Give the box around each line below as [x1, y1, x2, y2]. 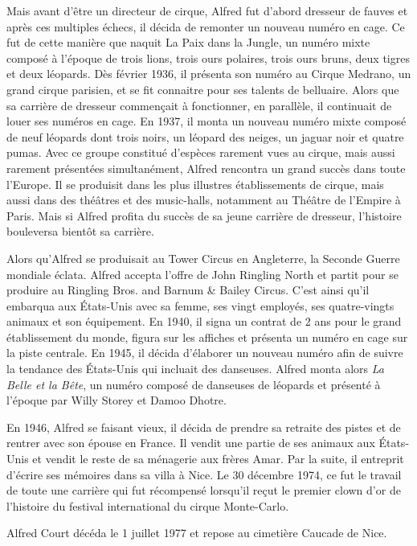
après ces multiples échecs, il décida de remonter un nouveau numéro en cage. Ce [6, 18, 405, 35]
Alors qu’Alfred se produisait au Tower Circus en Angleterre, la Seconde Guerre [6, 249, 400, 266]
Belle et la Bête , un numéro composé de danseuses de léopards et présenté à [6, 376, 381, 392]
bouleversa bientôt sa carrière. [6, 223, 154, 240]
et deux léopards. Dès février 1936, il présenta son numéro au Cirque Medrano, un [6, 65, 411, 82]
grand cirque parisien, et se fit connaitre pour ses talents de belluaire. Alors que [6, 80, 399, 97]
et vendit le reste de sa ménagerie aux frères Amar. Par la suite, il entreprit [32, 450, 404, 467]
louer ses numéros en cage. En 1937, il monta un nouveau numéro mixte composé [6, 113, 407, 129]
